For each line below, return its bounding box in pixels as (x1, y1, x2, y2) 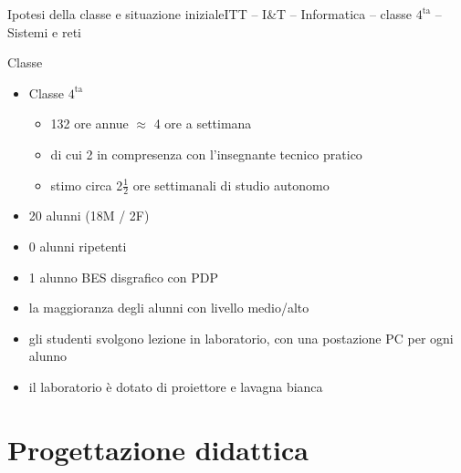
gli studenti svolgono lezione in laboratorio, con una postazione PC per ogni (28, 328, 454, 347)
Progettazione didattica (7, 430, 309, 468)
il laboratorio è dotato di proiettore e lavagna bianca (28, 376, 323, 396)
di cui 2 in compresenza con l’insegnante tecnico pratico (50, 144, 362, 163)
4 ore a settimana (153, 114, 252, 133)
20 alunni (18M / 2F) (28, 206, 150, 225)
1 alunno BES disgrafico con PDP (28, 267, 219, 286)
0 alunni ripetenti (28, 236, 127, 255)
